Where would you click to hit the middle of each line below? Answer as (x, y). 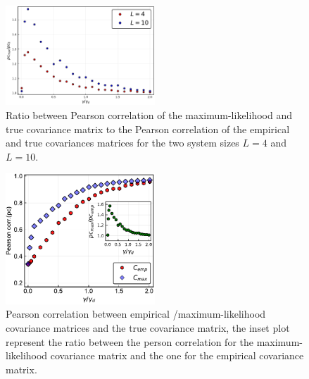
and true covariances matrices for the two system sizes (122, 143)
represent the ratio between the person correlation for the (130, 341)
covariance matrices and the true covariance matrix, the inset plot (148, 327)
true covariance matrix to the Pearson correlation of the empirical (148, 129)
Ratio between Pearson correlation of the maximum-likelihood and (149, 114)
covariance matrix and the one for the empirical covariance (177, 355)
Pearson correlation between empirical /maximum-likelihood (136, 314)
